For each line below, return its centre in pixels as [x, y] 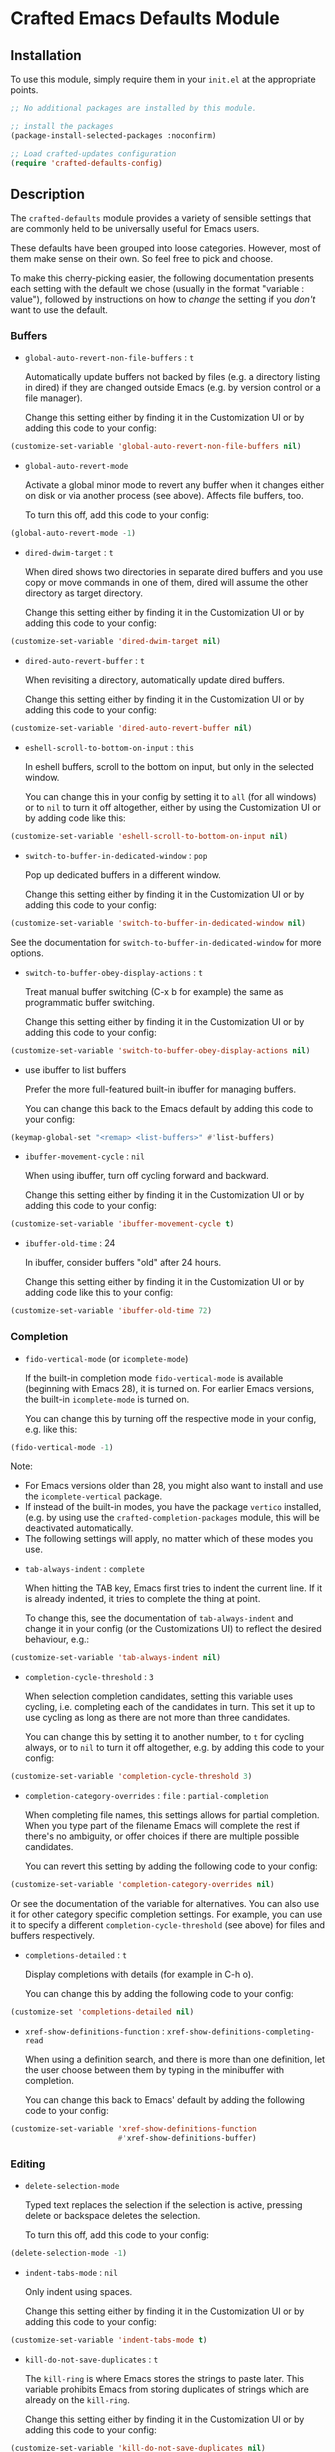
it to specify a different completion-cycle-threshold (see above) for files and [168, 1925]
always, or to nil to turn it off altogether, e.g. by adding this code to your [174, 1748]
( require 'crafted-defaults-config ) [86, 163]
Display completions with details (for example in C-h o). [139, 1974]
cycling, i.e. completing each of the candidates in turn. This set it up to [170, 1707]
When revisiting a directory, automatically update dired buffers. [154, 680]
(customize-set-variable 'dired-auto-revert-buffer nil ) [131, 728]
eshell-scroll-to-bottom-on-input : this [109, 747]
